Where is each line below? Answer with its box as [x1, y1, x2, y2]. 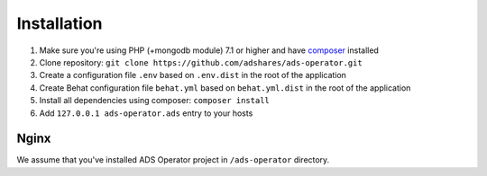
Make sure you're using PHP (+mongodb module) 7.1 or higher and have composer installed [39, 45, 379, 56]
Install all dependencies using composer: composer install [39, 95, 270, 106]
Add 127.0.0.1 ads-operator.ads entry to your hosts [39, 108, 253, 119]
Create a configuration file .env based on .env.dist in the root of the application [39, 70, 347, 81]
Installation [16, 13, 103, 33]
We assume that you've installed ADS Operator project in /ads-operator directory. [16, 154, 330, 165]
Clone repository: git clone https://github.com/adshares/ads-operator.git [39, 57, 363, 67]
